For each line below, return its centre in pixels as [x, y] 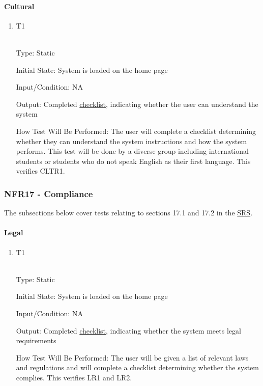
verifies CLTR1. [40, 171]
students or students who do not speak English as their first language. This [133, 161]
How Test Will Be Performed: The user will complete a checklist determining [136, 131]
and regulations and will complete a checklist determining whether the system [137, 367]
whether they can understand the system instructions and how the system [131, 141]
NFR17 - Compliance [49, 193]
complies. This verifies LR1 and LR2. [74, 377]
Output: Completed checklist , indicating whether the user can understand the [137, 104]
